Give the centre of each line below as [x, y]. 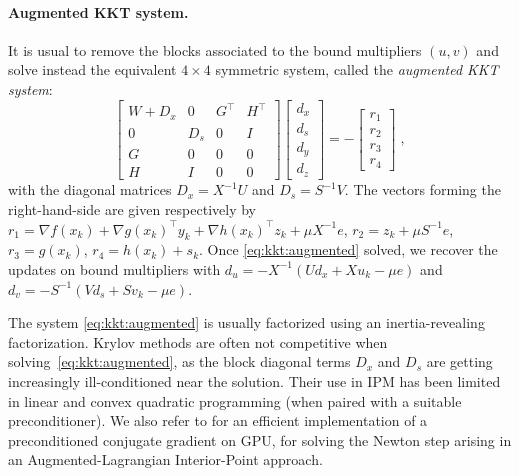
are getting [459, 361]
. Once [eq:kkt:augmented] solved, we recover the [348, 249]
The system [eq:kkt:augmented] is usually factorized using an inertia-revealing [246, 322]
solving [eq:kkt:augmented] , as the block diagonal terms [179, 361]
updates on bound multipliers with [114, 268]
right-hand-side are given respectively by [132, 208]
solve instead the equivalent [92, 69]
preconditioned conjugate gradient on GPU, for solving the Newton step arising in [260, 439]
